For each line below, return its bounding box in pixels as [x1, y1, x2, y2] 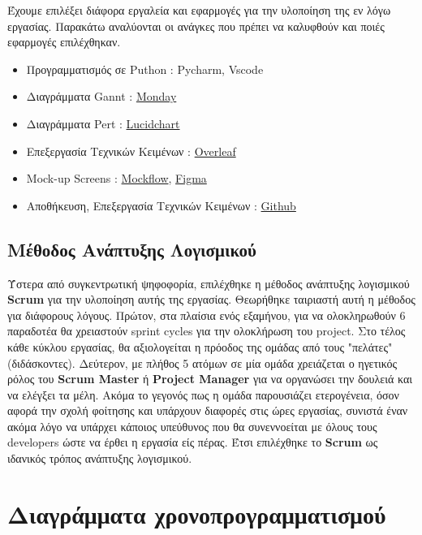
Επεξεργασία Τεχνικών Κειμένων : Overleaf [26, 142, 236, 159]
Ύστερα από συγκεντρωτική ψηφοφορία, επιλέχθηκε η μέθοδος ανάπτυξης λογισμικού [7, 274, 410, 291]
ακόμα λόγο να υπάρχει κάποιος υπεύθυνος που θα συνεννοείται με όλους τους [7, 417, 377, 434]
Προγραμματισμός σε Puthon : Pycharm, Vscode [26, 60, 264, 77]
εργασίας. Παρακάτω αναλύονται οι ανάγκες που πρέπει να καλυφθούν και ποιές [7, 17, 385, 34]
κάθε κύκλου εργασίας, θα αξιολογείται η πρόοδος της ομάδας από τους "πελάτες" [7, 338, 393, 355]
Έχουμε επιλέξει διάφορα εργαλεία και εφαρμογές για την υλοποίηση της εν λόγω [7, 2, 391, 18]
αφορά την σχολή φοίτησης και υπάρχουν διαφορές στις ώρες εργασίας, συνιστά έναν [7, 402, 408, 419]
